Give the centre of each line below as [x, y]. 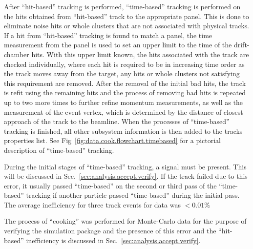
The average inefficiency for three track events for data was [92, 204]
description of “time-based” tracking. [59, 150]
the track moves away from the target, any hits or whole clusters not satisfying [122, 73]
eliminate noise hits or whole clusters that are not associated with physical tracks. [127, 26]
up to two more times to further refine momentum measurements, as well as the [123, 102]
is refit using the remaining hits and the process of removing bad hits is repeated [125, 93]
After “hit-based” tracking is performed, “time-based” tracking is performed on [122, 6]
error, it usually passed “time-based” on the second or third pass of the [110, 185]
